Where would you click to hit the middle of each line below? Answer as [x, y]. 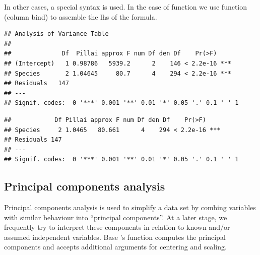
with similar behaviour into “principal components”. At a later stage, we [116, 217]
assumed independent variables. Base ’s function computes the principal [115, 237]
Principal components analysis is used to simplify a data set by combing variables [130, 207]
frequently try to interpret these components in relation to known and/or [117, 227]
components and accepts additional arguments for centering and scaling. [115, 247]
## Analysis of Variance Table [56, 34]
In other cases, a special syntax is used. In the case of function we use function [126, 7]
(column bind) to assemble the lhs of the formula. [81, 16]
